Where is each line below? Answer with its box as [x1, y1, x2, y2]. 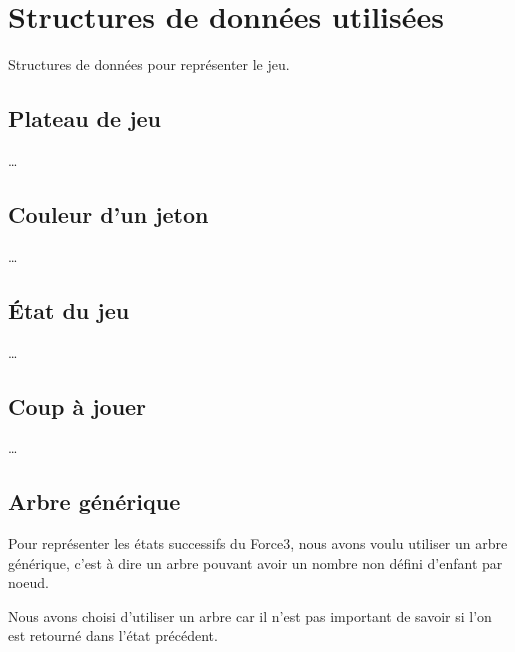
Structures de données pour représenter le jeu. [8, 54, 290, 75]
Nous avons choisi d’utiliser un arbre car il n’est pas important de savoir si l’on [8, 605, 492, 626]
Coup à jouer [8, 390, 147, 421]
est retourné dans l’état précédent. [8, 625, 218, 646]
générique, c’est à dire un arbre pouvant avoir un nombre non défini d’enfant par [8, 552, 503, 573]
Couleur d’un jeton [8, 198, 209, 229]
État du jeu [8, 294, 130, 325]
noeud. [8, 572, 49, 593]
